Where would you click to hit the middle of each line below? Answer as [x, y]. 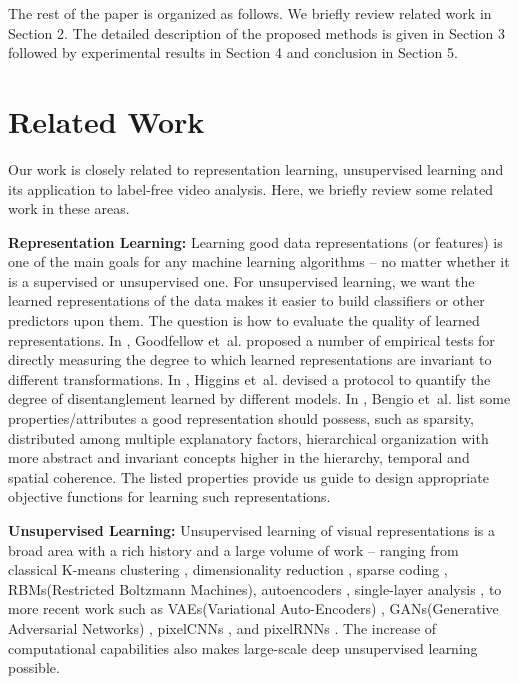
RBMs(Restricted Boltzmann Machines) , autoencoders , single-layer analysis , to [255, 588]
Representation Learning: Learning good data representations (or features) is [255, 241]
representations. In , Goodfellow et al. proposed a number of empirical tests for [251, 339]
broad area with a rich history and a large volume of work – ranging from [233, 549]
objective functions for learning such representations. [169, 496]
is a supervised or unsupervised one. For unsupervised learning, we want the [241, 280]
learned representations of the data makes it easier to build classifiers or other [246, 300]
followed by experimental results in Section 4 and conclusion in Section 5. [233, 52]
